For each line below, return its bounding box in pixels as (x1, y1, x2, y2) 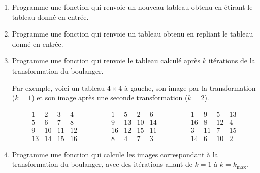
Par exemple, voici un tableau (12, 82, 105, 93)
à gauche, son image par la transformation (124, 82, 256, 93)
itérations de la (208, 55, 255, 66)
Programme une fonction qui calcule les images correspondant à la (12, 149, 218, 159)
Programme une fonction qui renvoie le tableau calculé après (12, 55, 201, 66)
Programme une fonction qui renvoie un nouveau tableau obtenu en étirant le (12, 2, 253, 12)
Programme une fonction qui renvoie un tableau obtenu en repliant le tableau (12, 28, 253, 39)
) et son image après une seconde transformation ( (31, 92, 188, 103)
